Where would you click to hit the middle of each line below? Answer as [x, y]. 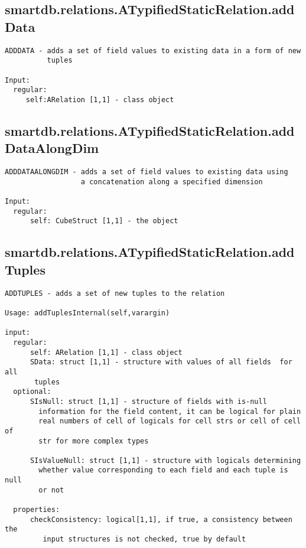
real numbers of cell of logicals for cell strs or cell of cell [170, 421]
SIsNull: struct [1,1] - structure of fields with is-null [148, 401]
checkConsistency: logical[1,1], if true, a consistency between [161, 519]
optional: [32, 392]
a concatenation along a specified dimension [172, 182]
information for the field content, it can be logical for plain [170, 411]
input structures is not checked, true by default [144, 539]
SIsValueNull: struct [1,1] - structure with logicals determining [165, 460]
